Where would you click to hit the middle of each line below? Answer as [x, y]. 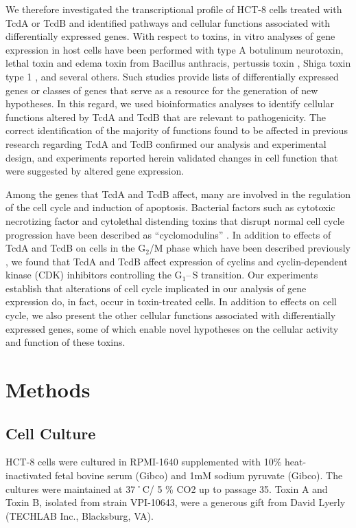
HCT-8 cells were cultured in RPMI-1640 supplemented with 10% [144, 462]
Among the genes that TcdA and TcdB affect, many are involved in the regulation [178, 194]
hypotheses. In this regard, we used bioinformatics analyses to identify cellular [170, 103]
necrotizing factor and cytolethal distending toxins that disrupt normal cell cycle [175, 220]
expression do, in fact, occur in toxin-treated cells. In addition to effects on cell [171, 301]
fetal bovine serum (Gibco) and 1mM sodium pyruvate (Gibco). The [199, 475]
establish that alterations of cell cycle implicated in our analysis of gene [156, 288]
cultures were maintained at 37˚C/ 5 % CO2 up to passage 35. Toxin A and [167, 488]
